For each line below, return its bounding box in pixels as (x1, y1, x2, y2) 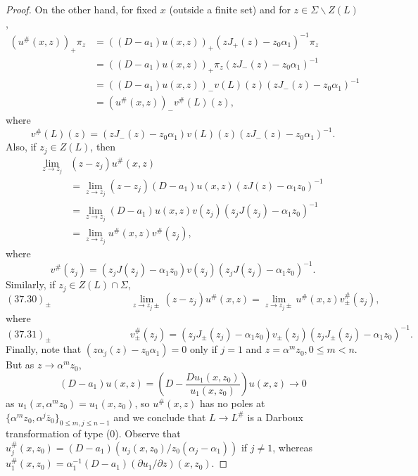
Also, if (6, 139, 37, 154)
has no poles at (200, 396, 265, 410)
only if (189, 342, 217, 356)
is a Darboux (247, 409, 303, 424)
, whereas (272, 439, 313, 454)
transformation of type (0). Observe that (6, 426, 181, 441)
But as (6, 357, 34, 372)
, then (90, 139, 116, 154)
